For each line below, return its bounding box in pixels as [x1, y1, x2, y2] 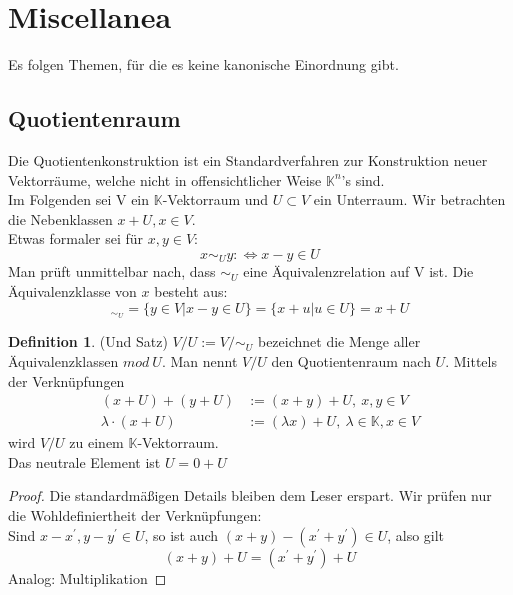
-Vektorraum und [162, 189, 269, 210]
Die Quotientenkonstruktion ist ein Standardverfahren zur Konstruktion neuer [8, 149, 488, 170]
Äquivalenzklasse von [8, 280, 137, 301]
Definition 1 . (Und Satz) [8, 331, 168, 352]
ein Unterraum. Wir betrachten [313, 189, 506, 210]
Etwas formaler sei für [8, 228, 144, 249]
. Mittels [445, 350, 497, 371]
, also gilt [387, 524, 445, 545]
